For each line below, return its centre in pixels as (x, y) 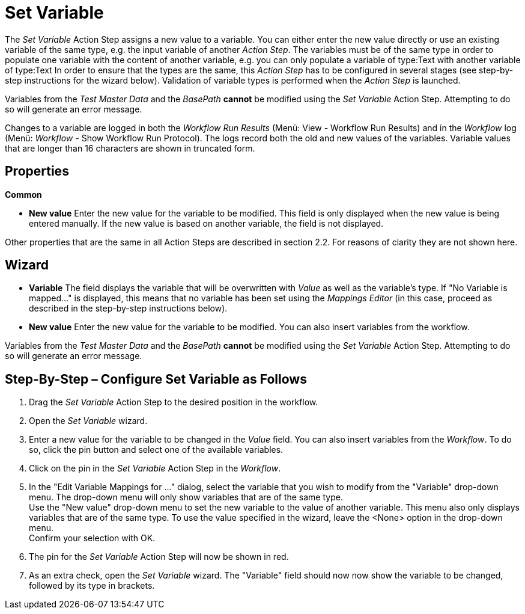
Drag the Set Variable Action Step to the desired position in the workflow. (174, 402)
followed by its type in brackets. (92, 586)
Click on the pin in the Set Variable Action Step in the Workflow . (155, 468)
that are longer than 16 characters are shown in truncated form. (130, 148)
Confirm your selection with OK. (92, 538)
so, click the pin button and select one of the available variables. (156, 450)
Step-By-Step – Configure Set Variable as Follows (156, 379)
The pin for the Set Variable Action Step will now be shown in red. (159, 557)
